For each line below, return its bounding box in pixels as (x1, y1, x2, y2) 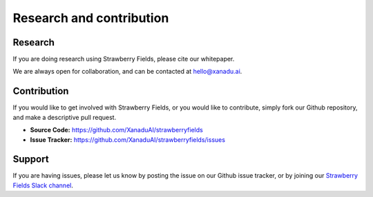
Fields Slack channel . (12, 181, 74, 189)
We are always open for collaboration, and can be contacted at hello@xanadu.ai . (12, 68, 242, 76)
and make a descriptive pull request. (12, 113, 117, 121)
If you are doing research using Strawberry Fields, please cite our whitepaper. (12, 55, 235, 63)
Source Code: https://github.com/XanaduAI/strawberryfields (30, 126, 203, 134)
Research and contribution (12, 10, 169, 25)
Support (12, 154, 49, 165)
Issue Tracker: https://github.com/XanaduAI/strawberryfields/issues (30, 135, 226, 144)
